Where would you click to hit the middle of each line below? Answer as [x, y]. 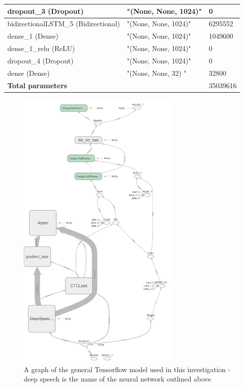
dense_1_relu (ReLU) [41, 48]
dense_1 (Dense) [33, 36]
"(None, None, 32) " [157, 73]
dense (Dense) [29, 73]
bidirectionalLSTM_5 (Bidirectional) [64, 24]
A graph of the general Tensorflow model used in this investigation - [127, 369]
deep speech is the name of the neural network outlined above [118, 379]
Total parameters [37, 85]
